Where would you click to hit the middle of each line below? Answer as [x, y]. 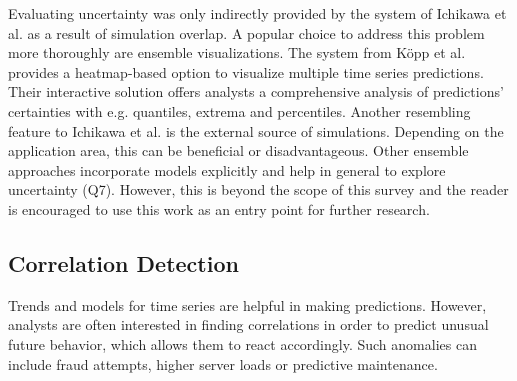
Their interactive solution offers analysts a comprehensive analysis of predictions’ [256, 91]
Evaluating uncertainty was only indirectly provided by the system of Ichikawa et [257, 13]
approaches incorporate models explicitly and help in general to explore [227, 169]
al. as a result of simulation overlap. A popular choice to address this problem [246, 32]
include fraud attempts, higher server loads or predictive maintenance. [223, 363]
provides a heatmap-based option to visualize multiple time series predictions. [246, 71]
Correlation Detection [123, 262]
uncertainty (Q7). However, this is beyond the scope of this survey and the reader [258, 189]
